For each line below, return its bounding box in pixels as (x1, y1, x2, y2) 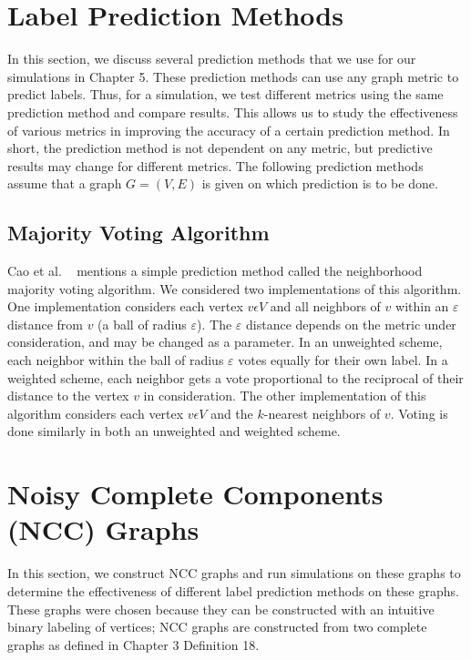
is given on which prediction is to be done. (201, 174, 438, 193)
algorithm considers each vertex (7, 403, 184, 422)
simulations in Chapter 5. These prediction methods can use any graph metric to (7, 66, 459, 86)
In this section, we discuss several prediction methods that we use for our (7, 49, 416, 68)
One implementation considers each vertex (7, 297, 243, 316)
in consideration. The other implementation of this (143, 386, 426, 405)
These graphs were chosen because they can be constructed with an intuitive (7, 599, 435, 618)
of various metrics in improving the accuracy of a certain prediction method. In (7, 120, 450, 139)
